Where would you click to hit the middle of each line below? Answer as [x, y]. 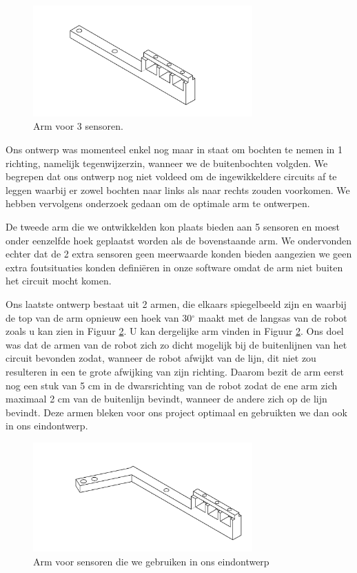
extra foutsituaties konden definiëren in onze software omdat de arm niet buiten [174, 267]
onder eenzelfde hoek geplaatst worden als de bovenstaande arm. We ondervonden [179, 240]
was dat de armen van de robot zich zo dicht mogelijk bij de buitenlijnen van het [176, 344]
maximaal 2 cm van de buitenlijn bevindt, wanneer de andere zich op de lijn [166, 399]
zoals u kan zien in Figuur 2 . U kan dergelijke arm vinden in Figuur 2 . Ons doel [175, 331]
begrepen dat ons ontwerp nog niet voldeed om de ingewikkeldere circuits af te [171, 176]
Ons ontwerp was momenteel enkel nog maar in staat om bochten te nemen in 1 [174, 149]
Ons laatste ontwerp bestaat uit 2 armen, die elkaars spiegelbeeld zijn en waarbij [176, 303]
